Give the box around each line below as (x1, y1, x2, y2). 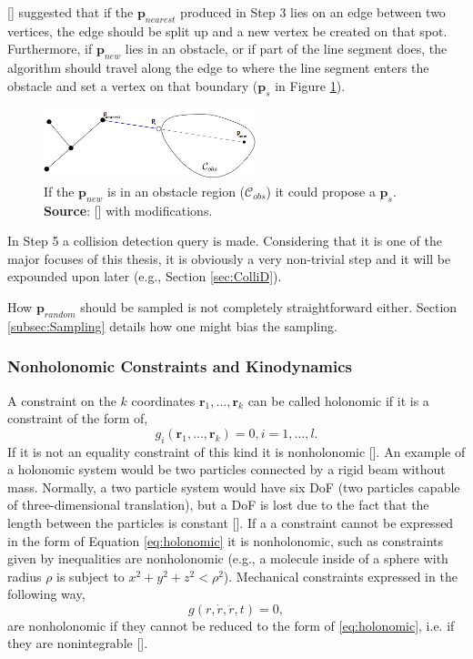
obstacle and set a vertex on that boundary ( (7, 76, 258, 95)
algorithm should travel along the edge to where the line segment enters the (7, 58, 429, 77)
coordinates (131, 390, 196, 410)
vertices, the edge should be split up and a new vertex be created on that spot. (7, 21, 448, 40)
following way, (7, 584, 86, 603)
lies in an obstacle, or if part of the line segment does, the (125, 39, 448, 58)
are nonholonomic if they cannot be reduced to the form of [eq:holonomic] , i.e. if (7, 615, 455, 634)
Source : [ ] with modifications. (44, 200, 213, 219)
